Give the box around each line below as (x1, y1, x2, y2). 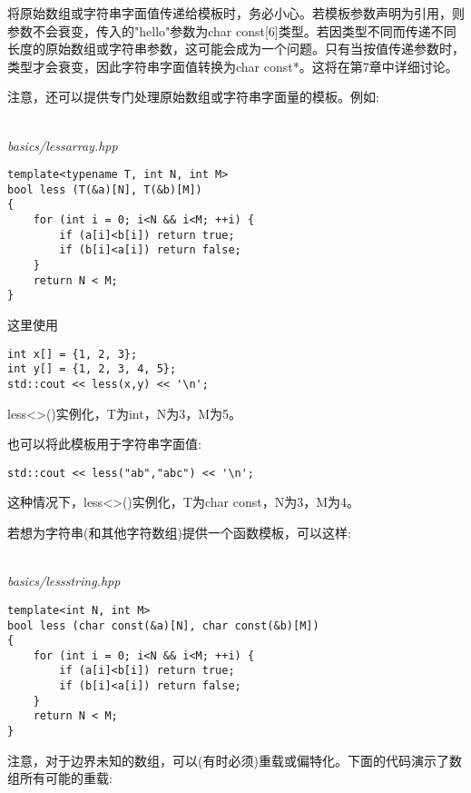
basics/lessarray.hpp (7, 135, 118, 154)
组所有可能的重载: (7, 768, 113, 788)
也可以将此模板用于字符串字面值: (7, 434, 201, 453)
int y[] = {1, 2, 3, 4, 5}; (7, 362, 177, 376)
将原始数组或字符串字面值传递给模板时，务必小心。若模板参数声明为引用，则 (7, 4, 465, 22)
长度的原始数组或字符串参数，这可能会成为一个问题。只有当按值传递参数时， (7, 39, 465, 58)
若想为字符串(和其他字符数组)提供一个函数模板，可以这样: (7, 523, 351, 542)
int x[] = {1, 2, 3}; (7, 347, 138, 361)
